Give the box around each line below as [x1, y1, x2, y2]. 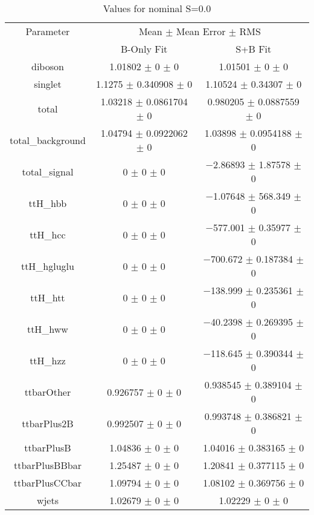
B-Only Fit [120, 42, 168, 56]
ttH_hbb [28, 195, 67, 210]
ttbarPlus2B [22, 416, 74, 430]
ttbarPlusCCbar [13, 476, 82, 490]
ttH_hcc [30, 227, 66, 241]
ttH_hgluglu [21, 258, 74, 273]
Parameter [25, 24, 70, 38]
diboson [31, 59, 64, 73]
